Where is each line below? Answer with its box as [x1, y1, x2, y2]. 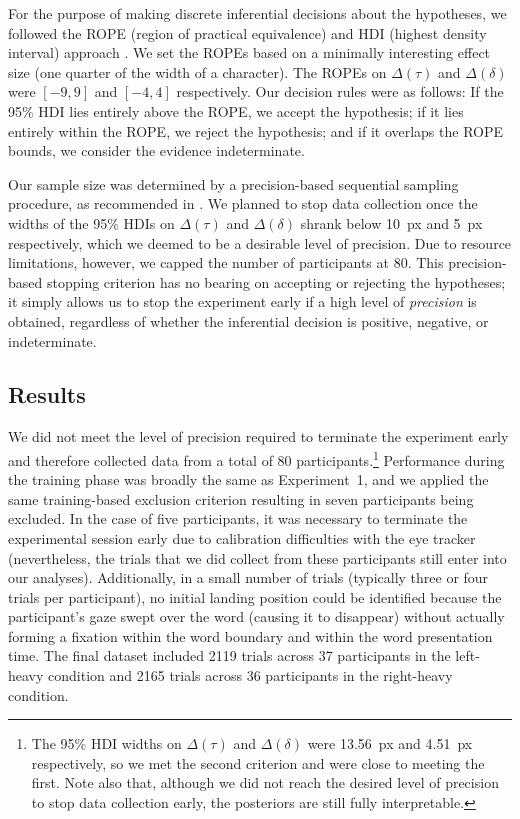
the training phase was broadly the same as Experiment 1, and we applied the [8, 469, 489, 490]
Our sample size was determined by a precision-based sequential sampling [8, 173, 459, 194]
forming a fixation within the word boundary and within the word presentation [8, 625, 493, 646]
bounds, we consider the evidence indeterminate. [8, 140, 305, 161]
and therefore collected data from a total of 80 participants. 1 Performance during [8, 446, 505, 470]
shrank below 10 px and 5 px [300, 212, 483, 233]
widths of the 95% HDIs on [8, 212, 175, 233]
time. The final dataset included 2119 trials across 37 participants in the [8, 645, 451, 666]
